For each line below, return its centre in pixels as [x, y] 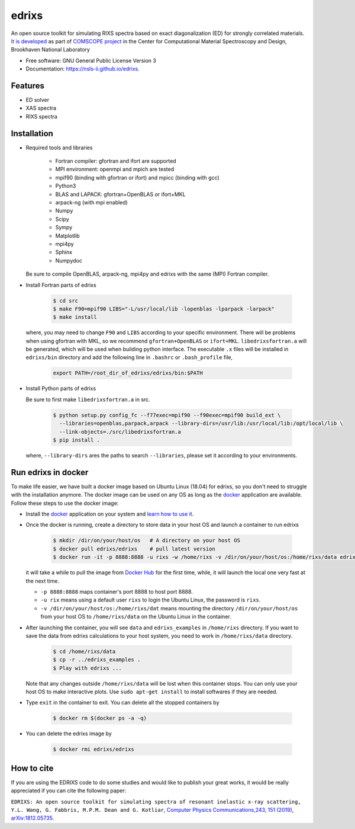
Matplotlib [67, 236]
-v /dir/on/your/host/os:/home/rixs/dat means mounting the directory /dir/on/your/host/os [169, 608]
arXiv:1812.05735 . [33, 818]
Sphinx [64, 252]
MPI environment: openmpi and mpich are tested [115, 169]
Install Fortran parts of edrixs [61, 285]
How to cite [32, 768]
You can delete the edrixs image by [69, 734]
